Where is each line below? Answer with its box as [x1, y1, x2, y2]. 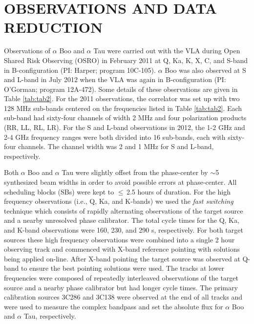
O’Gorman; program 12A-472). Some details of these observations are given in [4, 84, 238, 94]
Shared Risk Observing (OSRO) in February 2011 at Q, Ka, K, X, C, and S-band [4, 55, 248, 65]
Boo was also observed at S [165, 65, 246, 75]
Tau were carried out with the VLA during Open [93, 45, 240, 56]
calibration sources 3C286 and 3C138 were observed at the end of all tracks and [4, 292, 243, 302]
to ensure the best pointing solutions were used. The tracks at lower [21, 263, 224, 273]
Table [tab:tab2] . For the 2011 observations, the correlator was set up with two [4, 93, 240, 104]
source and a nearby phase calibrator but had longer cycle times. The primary [4, 282, 238, 292]
